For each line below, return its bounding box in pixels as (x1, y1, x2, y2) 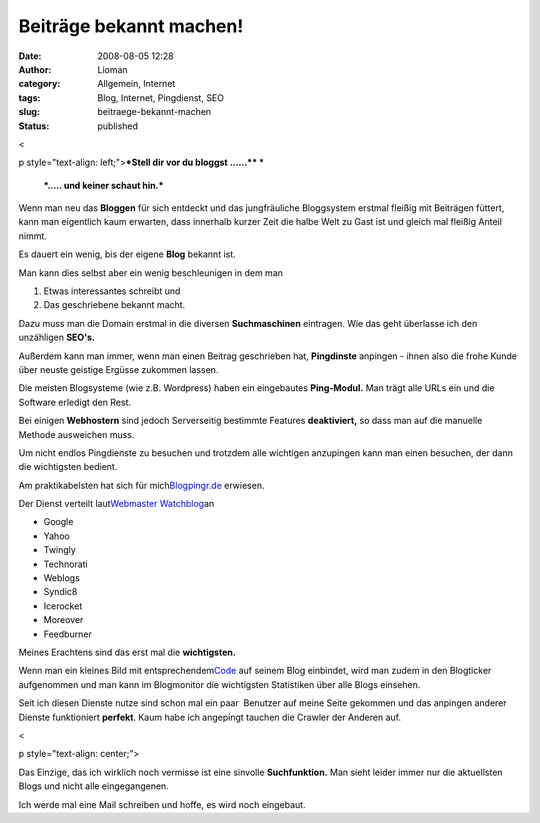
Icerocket (43, 600, 83, 612)
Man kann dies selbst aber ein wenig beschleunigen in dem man (18, 266, 284, 279)
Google (43, 516, 74, 528)
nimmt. (18, 230, 47, 242)
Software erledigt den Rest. (18, 396, 132, 408)
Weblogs (43, 572, 80, 584)
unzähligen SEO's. (18, 331, 95, 344)
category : (18, 78, 61, 90)
